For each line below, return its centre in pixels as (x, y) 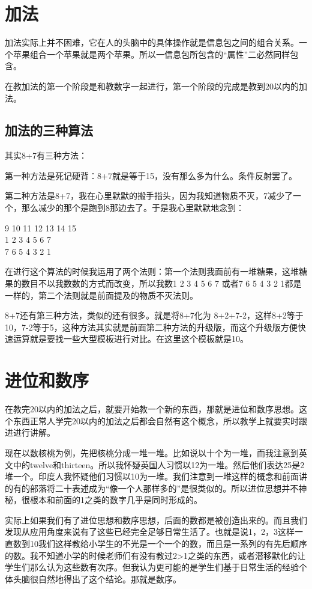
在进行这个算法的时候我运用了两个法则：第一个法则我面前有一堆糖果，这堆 (152, 271)
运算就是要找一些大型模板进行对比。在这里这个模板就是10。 (130, 339)
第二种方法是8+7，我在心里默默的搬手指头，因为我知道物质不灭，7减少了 (149, 196)
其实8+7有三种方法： (46, 155)
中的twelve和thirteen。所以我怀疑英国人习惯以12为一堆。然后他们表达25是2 (159, 464)
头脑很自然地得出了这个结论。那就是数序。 (97, 578)
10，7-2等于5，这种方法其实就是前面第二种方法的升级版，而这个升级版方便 (151, 327)
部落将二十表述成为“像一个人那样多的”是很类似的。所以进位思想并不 (164, 488)
